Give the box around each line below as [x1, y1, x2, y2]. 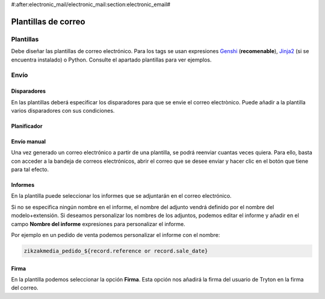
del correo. [11, 284, 39, 292]
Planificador [11, 122, 43, 130]
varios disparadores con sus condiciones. [11, 107, 115, 114]
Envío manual [11, 137, 46, 145]
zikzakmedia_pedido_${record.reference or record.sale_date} [23, 248, 208, 254]
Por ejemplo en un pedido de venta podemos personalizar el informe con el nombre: [11, 231, 220, 239]
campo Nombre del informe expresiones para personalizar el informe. [11, 220, 186, 227]
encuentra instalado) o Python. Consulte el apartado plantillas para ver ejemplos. [11, 56, 212, 63]
